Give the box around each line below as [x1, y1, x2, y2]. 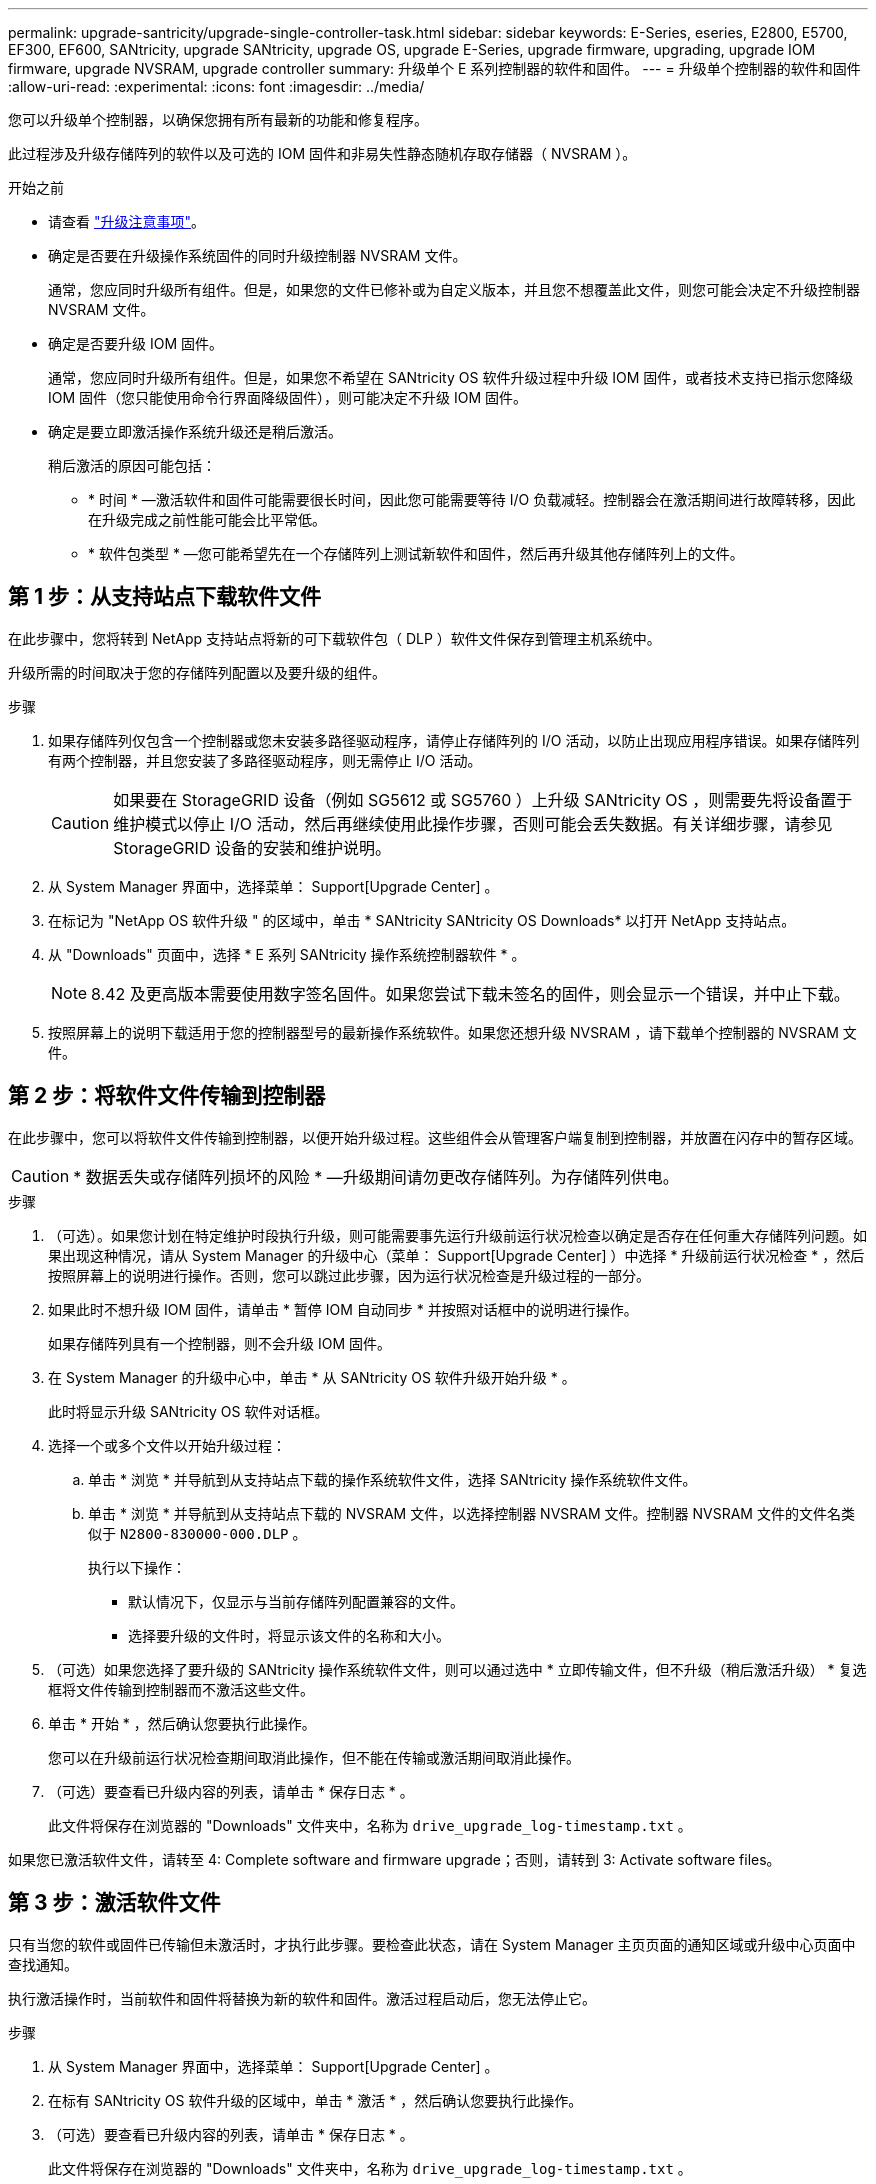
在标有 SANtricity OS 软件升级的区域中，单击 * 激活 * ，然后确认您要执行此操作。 [48, 2091, 583, 2109]
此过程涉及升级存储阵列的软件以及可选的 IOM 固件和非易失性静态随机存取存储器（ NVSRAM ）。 [8, 145, 637, 162]
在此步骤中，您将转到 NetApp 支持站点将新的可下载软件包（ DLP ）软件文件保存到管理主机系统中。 [8, 629, 661, 647]
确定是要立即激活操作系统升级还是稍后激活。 [48, 423, 342, 440]
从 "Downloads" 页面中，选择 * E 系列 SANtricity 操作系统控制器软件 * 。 [48, 945, 526, 963]
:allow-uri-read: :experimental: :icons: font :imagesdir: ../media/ [8, 78, 425, 95]
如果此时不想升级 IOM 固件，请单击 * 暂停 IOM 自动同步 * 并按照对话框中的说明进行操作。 [48, 1300, 638, 1318]
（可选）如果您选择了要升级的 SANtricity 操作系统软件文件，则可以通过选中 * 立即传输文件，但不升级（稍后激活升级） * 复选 [48, 1660, 867, 1678]
